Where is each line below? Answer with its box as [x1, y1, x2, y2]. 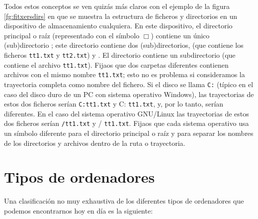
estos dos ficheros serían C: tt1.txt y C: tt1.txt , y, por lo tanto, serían [4, 99, 224, 109]
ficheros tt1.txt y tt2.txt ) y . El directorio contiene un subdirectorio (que [4, 49, 236, 60]
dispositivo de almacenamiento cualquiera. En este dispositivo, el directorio [4, 20, 233, 31]
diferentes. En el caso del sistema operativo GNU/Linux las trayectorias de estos [4, 108, 249, 118]
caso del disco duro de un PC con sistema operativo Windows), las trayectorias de [4, 89, 254, 99]
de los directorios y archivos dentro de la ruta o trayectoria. [4, 137, 185, 148]
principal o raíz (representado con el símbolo [4, 30, 140, 40]
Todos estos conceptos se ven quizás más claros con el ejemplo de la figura [4, 1, 230, 11]
